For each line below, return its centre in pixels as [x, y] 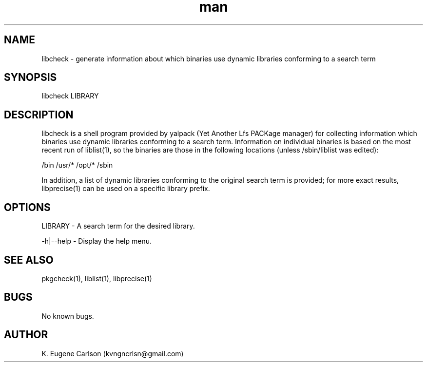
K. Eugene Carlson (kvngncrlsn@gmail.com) [113, 353]
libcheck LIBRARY [70, 96]
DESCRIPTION [39, 115]
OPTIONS [27, 207]
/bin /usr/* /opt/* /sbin [77, 165]
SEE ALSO [29, 260]
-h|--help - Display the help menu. [97, 241]
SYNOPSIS [30, 77]
